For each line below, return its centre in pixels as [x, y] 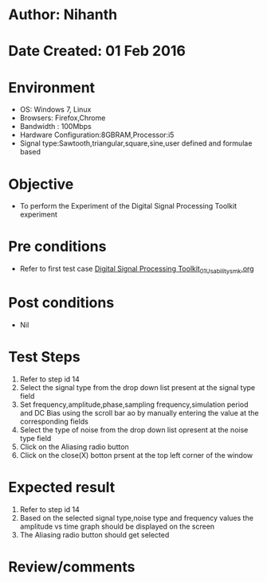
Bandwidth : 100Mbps [55, 127]
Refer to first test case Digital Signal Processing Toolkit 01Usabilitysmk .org [137, 270]
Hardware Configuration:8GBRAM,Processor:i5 [97, 135]
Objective [41, 184]
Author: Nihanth [63, 15]
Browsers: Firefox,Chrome [63, 118]
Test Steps [45, 357]
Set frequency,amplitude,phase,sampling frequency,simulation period [134, 404]
